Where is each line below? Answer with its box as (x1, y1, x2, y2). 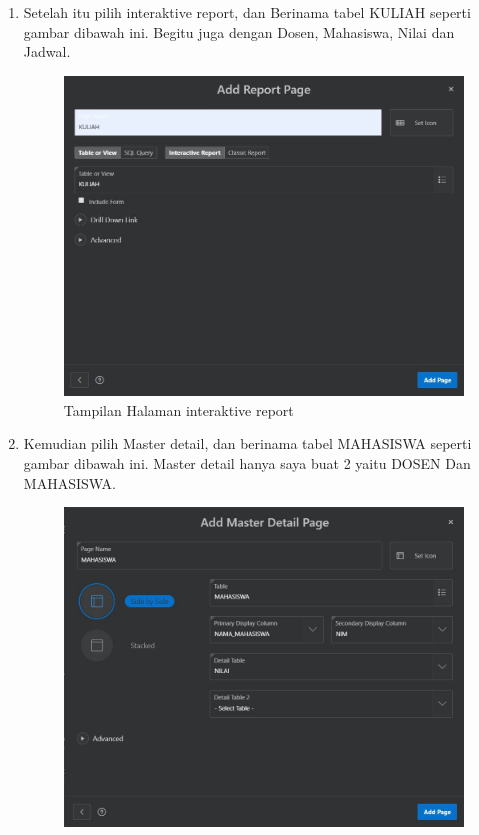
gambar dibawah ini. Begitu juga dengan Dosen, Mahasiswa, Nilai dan (23, 21, 455, 42)
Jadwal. (23, 41, 71, 62)
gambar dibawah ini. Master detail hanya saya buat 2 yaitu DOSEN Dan (23, 452, 471, 473)
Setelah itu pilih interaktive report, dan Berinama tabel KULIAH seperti (23, 2, 471, 22)
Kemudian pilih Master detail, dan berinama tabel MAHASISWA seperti (23, 433, 472, 454)
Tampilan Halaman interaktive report (63, 399, 294, 420)
